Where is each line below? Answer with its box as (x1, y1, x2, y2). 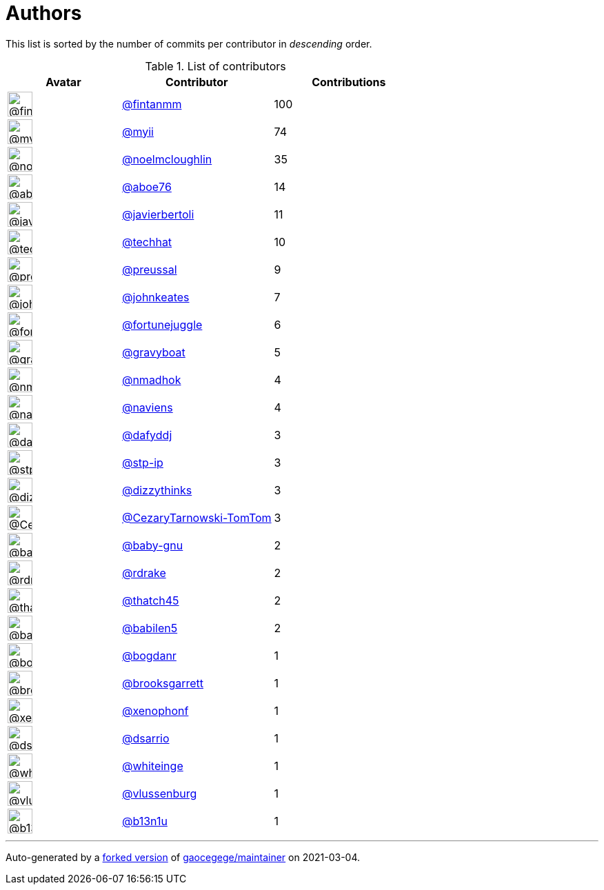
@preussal (121, 262, 177, 276)
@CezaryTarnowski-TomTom (121, 510, 272, 525)
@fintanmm (121, 97, 182, 111)
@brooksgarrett (121, 676, 203, 690)
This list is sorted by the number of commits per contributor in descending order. (6, 37, 372, 50)
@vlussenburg (121, 786, 197, 800)
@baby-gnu (121, 538, 183, 552)
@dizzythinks (121, 483, 192, 497)
